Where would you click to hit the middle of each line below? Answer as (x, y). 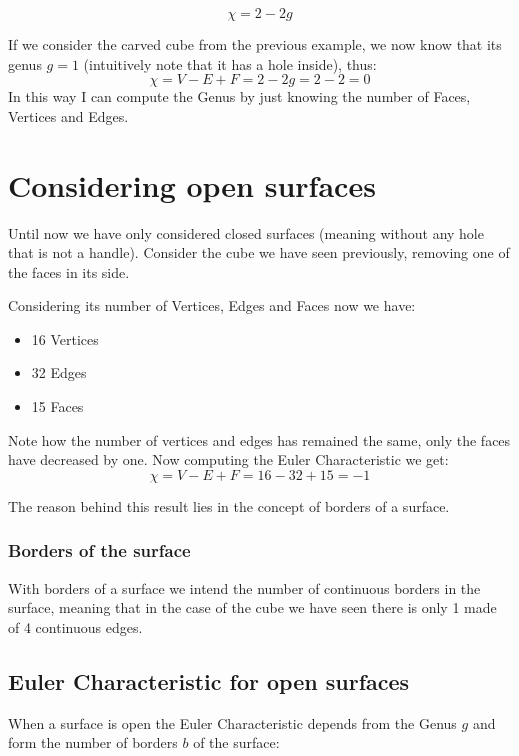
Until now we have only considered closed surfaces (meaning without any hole (246, 232)
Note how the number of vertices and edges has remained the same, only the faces (259, 439)
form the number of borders (93, 742)
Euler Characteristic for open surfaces (209, 680)
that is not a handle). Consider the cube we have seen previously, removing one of (259, 252)
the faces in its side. (69, 271)
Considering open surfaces (192, 184)
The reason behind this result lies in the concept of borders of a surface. (229, 505)
